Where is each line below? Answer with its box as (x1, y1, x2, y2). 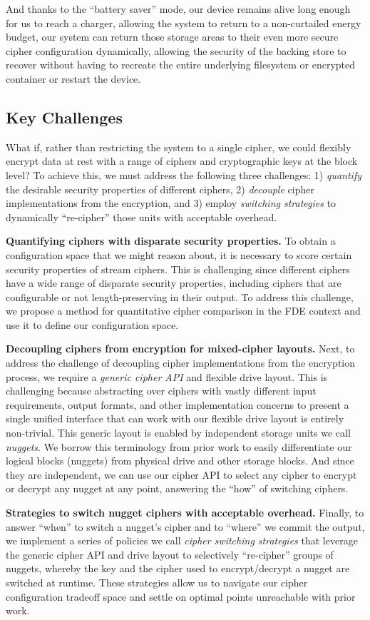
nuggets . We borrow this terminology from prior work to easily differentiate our (6, 439, 352, 454)
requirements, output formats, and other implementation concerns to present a (6, 397, 349, 412)
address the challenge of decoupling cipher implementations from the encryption (6, 355, 356, 370)
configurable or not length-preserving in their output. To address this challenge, (6, 289, 354, 304)
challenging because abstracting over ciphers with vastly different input (6, 383, 317, 398)
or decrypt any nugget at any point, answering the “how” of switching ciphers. (6, 481, 349, 496)
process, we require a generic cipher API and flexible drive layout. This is (6, 369, 328, 384)
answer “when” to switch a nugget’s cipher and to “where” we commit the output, (6, 519, 365, 534)
